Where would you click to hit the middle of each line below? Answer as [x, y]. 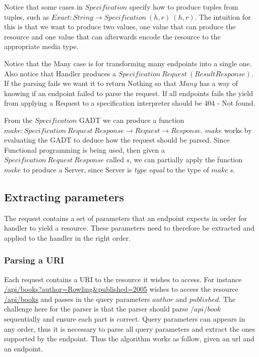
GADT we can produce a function [132, 120]
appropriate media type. [41, 46]
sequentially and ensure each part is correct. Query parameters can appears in [125, 319]
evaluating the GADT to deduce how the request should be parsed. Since [117, 140]
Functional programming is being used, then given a [84, 149]
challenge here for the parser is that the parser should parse [96, 309]
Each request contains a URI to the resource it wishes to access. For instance [123, 279]
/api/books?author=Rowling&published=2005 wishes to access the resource [121, 289]
